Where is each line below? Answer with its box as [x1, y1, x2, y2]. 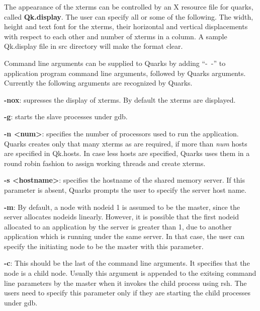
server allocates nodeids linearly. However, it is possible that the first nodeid [4, 211, 239, 222]
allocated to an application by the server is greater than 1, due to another [4, 221, 232, 231]
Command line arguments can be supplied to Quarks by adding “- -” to [4, 57, 226, 68]
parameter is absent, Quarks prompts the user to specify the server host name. [4, 184, 246, 195]
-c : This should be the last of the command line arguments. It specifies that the [4, 258, 250, 268]
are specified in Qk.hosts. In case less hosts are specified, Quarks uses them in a [4, 148, 250, 159]
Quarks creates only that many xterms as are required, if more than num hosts [4, 138, 247, 148]
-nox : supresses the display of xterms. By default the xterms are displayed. [4, 94, 236, 105]
